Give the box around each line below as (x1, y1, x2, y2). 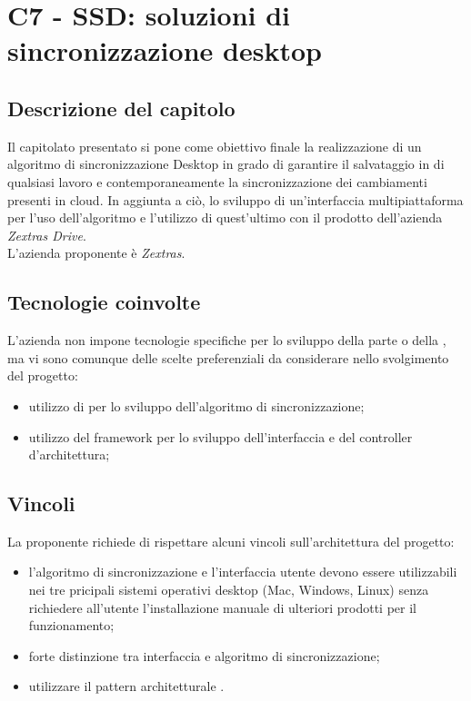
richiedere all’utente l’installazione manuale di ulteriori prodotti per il (28, 597, 416, 617)
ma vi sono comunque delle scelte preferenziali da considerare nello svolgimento (7, 348, 449, 367)
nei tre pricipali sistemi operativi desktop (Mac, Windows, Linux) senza (28, 580, 429, 599)
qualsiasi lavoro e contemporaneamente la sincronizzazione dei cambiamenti (7, 172, 427, 191)
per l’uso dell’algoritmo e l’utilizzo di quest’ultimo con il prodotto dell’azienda (7, 208, 443, 227)
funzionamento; (28, 616, 115, 635)
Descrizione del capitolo (7, 94, 235, 122)
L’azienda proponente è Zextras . (7, 243, 185, 262)
